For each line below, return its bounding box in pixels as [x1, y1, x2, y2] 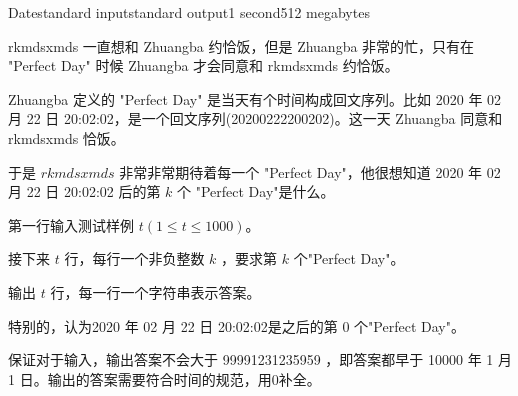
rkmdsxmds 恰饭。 [8, 127, 125, 148]
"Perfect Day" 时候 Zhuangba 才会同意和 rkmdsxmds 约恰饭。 [8, 55, 399, 76]
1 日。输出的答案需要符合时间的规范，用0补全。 [8, 368, 321, 389]
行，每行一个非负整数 [64, 248, 205, 269]
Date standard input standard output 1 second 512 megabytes [8, 2, 370, 22]
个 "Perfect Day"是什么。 [177, 181, 335, 202]
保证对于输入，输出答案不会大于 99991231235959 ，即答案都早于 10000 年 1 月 [8, 349, 512, 370]
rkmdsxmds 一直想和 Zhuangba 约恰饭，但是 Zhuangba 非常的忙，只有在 [8, 35, 475, 56]
